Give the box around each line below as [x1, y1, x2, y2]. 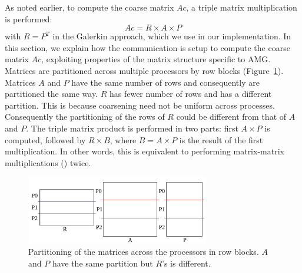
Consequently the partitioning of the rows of [5, 110, 165, 123]
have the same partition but [52, 257, 153, 269]
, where [109, 133, 137, 146]
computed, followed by [5, 133, 86, 146]
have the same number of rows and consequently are [71, 76, 260, 88]
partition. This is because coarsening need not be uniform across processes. [5, 99, 275, 111]
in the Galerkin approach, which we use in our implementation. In [52, 30, 291, 42]
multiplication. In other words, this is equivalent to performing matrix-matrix [5, 145, 284, 157]
